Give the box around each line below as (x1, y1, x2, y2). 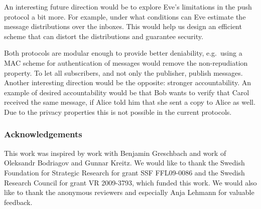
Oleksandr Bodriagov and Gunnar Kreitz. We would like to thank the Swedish (4, 157, 245, 168)
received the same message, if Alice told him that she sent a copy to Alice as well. (4, 97, 255, 107)
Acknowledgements (4, 128, 82, 140)
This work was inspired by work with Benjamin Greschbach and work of (4, 147, 226, 158)
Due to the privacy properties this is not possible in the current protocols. (4, 106, 232, 117)
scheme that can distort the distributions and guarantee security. (4, 31, 203, 41)
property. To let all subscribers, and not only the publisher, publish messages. (4, 67, 243, 78)
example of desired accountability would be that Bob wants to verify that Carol (4, 87, 249, 97)
